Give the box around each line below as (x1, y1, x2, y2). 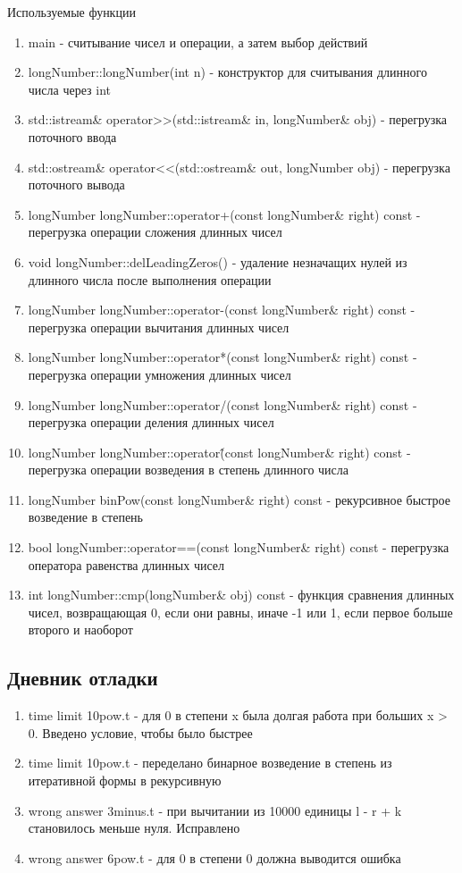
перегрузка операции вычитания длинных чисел (28, 317, 290, 336)
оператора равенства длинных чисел (28, 555, 225, 574)
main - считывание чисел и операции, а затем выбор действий (28, 32, 368, 51)
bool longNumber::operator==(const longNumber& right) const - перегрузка (28, 538, 449, 557)
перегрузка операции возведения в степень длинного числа (28, 460, 349, 479)
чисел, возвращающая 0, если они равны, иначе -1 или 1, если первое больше (28, 602, 453, 621)
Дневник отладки (7, 664, 158, 692)
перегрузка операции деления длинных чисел (28, 413, 274, 432)
